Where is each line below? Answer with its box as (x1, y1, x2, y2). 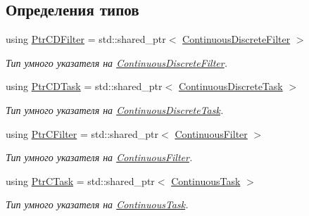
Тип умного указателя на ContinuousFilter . (6, 150, 193, 165)
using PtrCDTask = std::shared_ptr (6, 79, 163, 94)
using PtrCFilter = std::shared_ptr (6, 126, 159, 141)
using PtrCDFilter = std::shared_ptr (6, 32, 166, 46)
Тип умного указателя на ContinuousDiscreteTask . (6, 102, 224, 117)
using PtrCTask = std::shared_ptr (6, 173, 155, 188)
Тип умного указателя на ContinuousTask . (6, 197, 189, 212)
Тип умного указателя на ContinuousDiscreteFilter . (6, 55, 227, 70)
